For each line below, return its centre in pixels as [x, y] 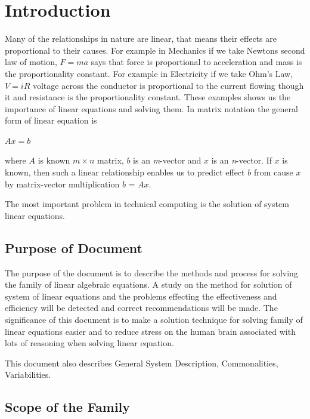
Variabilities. [28, 375]
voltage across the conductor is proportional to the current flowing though [168, 85]
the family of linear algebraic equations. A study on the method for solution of [148, 284]
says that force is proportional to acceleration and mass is [196, 62]
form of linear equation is [51, 120]
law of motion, [31, 62]
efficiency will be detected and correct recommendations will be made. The [141, 308]
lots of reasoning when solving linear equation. [89, 343]
